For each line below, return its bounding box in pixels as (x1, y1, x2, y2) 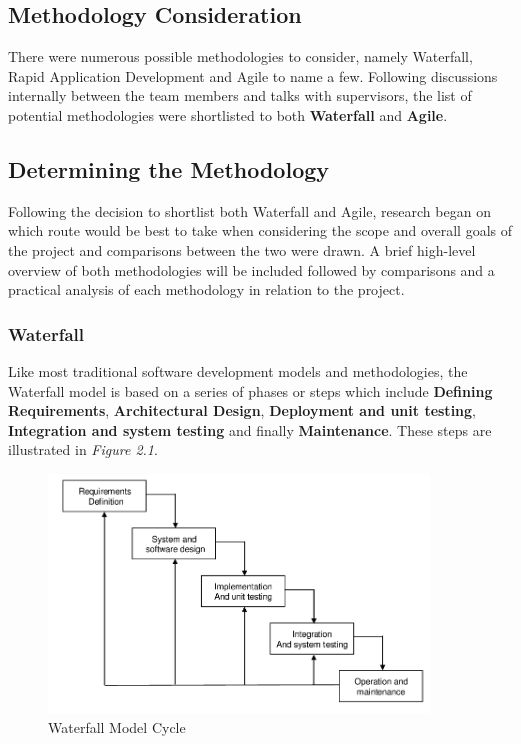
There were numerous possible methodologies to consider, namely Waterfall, (8, 46, 473, 67)
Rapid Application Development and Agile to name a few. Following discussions (8, 65, 498, 86)
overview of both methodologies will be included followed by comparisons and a (8, 259, 495, 280)
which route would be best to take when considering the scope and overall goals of (8, 220, 513, 241)
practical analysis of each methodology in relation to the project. (8, 279, 405, 300)
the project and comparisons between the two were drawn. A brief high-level (8, 239, 476, 260)
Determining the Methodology (8, 153, 330, 184)
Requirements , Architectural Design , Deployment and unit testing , (8, 400, 476, 421)
